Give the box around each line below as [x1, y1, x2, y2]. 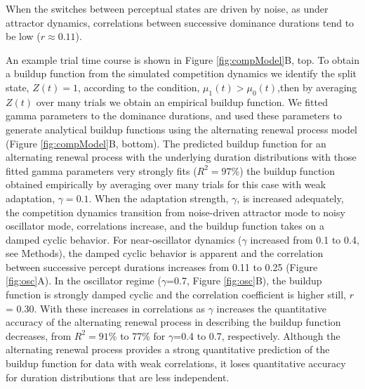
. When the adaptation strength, [88, 190, 229, 205]
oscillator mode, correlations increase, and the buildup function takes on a [6, 218, 324, 233]
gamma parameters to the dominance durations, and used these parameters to [6, 108, 342, 123]
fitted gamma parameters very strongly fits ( [6, 163, 197, 178]
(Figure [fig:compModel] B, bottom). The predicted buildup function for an [6, 136, 326, 150]
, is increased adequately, [237, 190, 344, 205]
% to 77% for [108, 328, 166, 343]
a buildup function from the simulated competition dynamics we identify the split [6, 66, 357, 81]
